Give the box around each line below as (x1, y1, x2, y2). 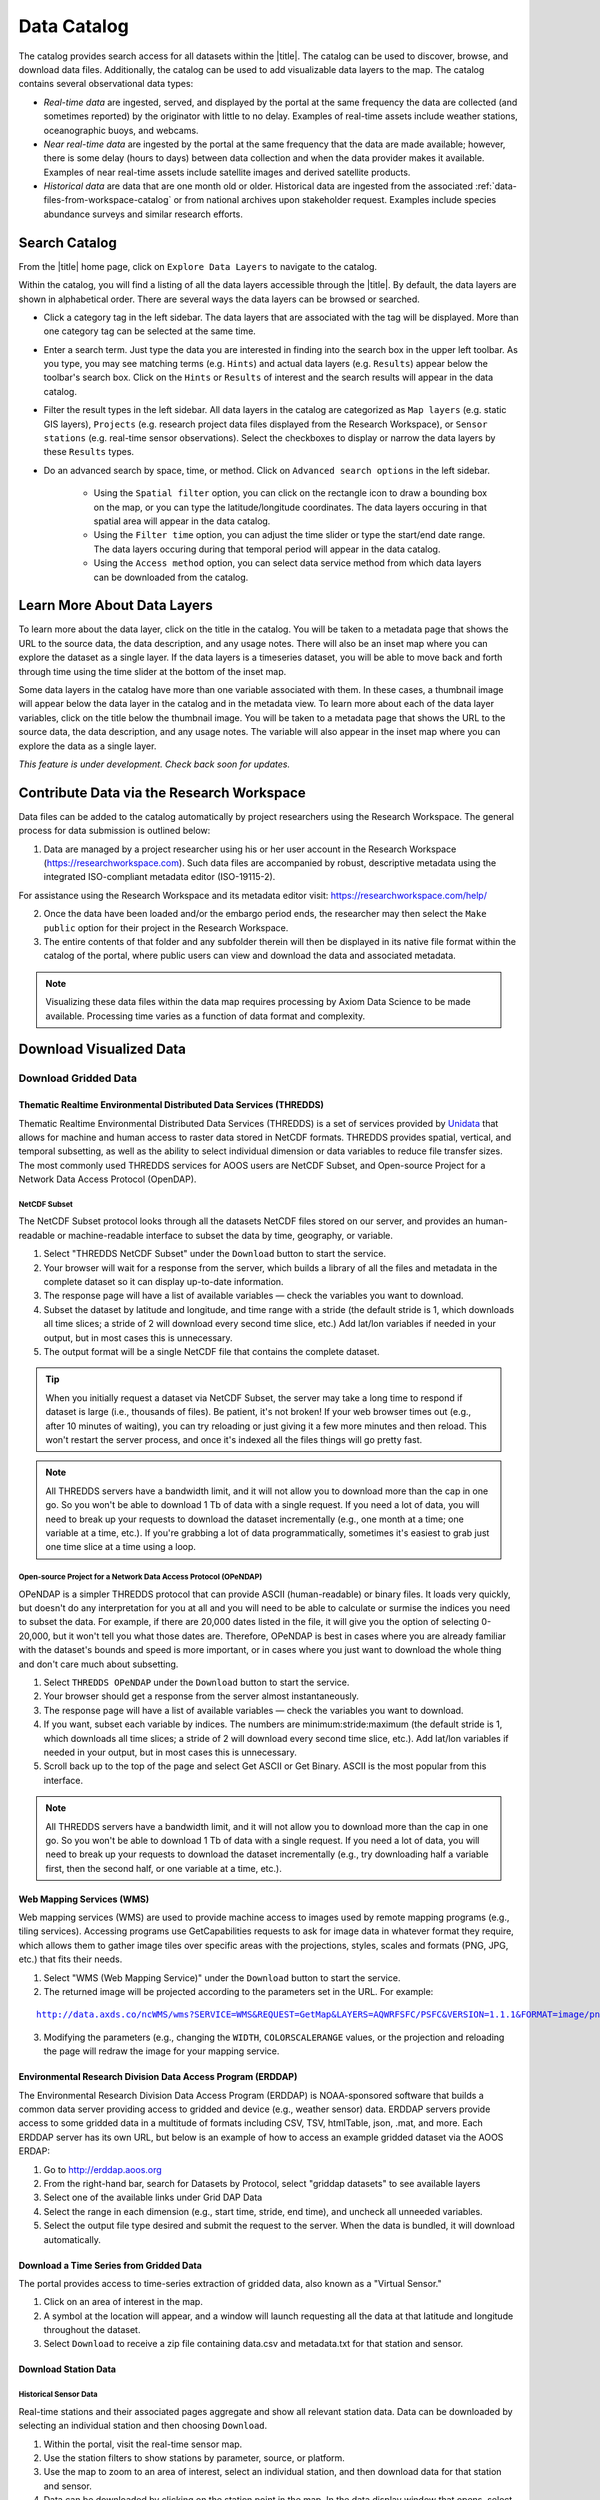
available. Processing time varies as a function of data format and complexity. (45, 1010, 366, 1022)
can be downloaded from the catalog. (93, 571, 249, 583)
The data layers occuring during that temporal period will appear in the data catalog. (93, 543, 441, 555)
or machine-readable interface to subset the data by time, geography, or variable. (56, 1229, 394, 1241)
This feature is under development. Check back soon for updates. (18, 758, 290, 770)
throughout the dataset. (43, 2324, 141, 2336)
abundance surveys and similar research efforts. (43, 208, 244, 220)
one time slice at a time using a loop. (45, 1541, 197, 1553)
